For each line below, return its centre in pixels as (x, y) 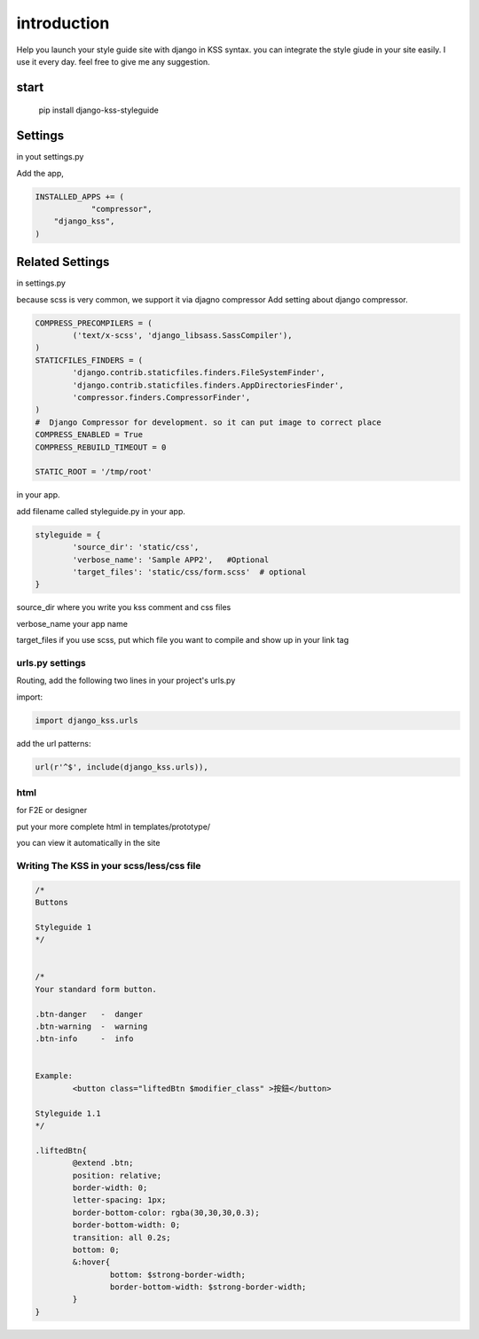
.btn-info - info (84, 1039)
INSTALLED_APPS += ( (79, 196)
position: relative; (117, 1175)
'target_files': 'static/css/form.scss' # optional (189, 572)
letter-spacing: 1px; (119, 1200)
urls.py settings (51, 662)
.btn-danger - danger (89, 1014)
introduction (63, 23)
